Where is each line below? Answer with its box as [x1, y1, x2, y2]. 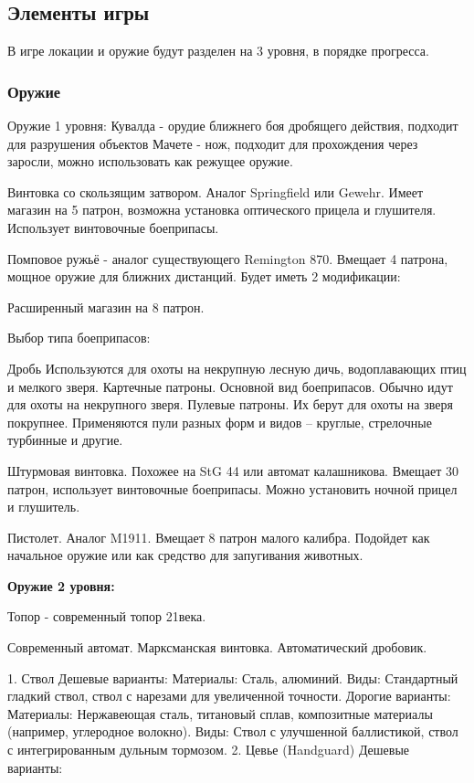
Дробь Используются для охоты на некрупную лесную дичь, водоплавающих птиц [7, 358, 467, 377]
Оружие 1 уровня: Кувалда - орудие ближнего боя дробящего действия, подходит [7, 116, 458, 135]
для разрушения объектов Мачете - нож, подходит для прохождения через [7, 133, 418, 153]
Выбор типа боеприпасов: [7, 328, 151, 347]
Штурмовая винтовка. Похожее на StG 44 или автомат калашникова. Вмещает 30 [7, 460, 459, 480]
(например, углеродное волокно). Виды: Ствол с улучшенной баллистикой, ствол [7, 722, 458, 741]
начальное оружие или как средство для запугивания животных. [7, 545, 363, 565]
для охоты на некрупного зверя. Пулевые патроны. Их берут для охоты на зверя [7, 395, 453, 414]
